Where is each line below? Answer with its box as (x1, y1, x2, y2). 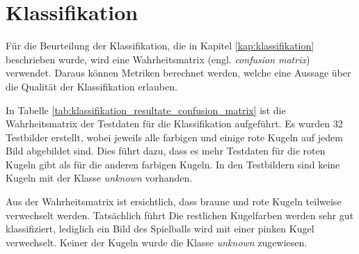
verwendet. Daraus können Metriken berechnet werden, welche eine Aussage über (6, 65, 351, 80)
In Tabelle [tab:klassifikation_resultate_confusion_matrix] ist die (6, 102, 286, 117)
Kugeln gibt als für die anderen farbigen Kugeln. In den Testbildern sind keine (6, 157, 340, 171)
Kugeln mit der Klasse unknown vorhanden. (6, 170, 193, 185)
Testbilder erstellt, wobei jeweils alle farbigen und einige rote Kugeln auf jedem (6, 129, 343, 144)
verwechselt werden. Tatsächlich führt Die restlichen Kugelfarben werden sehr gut (6, 207, 354, 222)
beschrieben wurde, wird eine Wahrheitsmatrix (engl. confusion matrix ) (6, 51, 310, 66)
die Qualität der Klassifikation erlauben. (6, 79, 177, 93)
